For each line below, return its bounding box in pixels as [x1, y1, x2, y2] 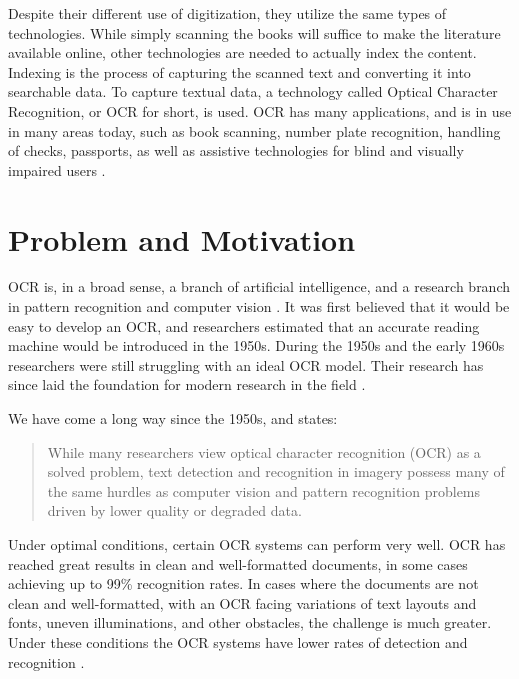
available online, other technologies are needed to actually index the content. [8, 42, 477, 63]
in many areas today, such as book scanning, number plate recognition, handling [8, 120, 501, 141]
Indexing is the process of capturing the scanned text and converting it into [8, 61, 471, 82]
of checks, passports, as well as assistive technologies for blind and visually [8, 140, 464, 161]
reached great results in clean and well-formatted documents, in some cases [8, 553, 468, 574]
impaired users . [8, 159, 106, 180]
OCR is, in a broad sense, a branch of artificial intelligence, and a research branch [8, 276, 511, 297]
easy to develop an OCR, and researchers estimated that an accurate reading [8, 315, 480, 336]
